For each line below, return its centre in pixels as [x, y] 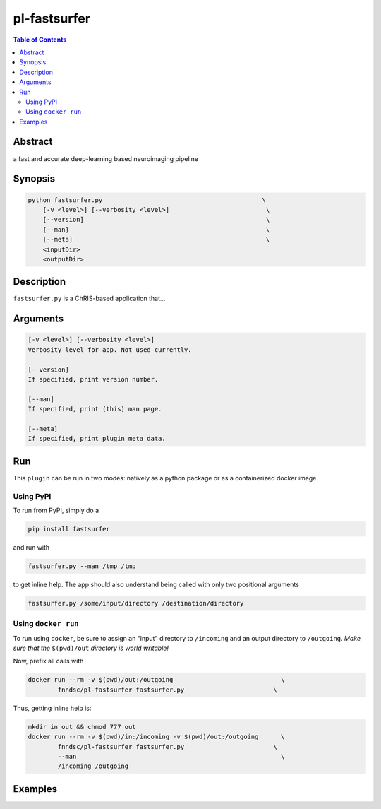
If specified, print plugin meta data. [97, 439]
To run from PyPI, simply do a [56, 510]
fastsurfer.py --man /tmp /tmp [82, 566]
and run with [31, 547]
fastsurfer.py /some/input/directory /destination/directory [136, 603]
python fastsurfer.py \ [147, 200]
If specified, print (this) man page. [95, 409]
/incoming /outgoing [93, 766]
